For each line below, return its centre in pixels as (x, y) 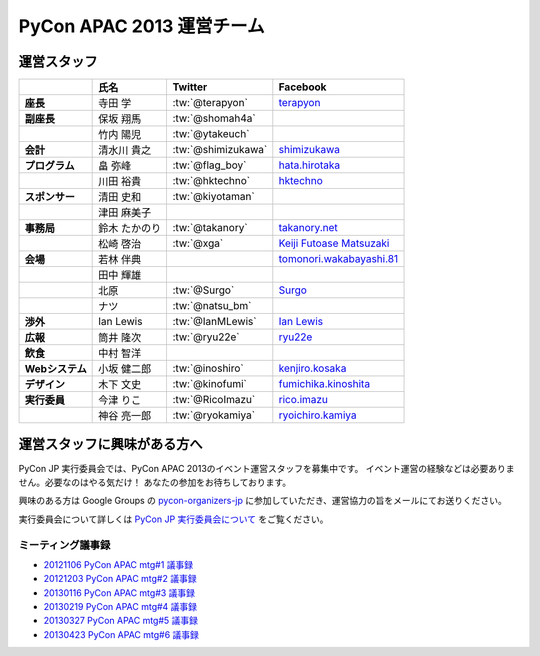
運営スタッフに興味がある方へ (110, 444)
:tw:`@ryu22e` (206, 337)
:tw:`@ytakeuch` (211, 134)
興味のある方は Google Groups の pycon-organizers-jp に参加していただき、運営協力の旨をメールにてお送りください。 (262, 501)
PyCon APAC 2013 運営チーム (141, 26)
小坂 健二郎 (125, 369)
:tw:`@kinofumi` (209, 384)
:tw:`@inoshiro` (208, 368)
